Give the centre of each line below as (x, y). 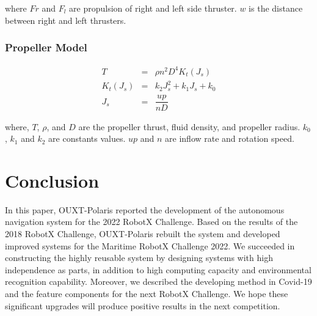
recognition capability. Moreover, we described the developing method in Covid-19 (158, 281)
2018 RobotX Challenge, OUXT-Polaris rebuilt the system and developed (143, 234)
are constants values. (87, 138)
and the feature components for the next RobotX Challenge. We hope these (147, 294)
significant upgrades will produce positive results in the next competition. (143, 305)
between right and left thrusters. (66, 20)
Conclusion (52, 180)
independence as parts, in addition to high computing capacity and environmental (158, 269)
